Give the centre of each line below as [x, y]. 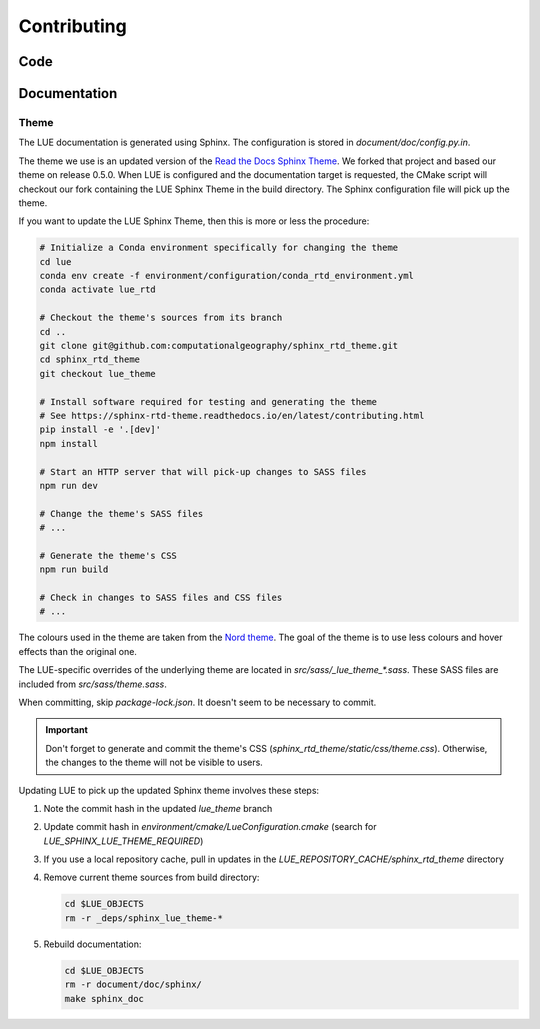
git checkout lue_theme [98, 373]
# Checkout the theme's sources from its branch [161, 318]
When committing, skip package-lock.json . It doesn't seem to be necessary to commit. [197, 702]
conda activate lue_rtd [98, 289]
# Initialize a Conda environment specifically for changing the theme [219, 248]
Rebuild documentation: [92, 944]
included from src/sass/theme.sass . [92, 684]
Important [67, 730]
